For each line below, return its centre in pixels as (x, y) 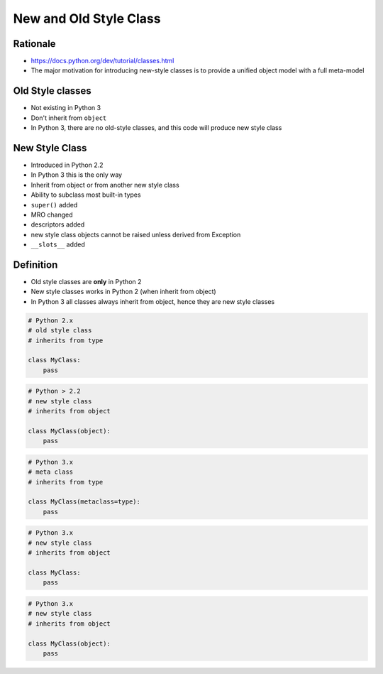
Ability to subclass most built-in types (86, 195)
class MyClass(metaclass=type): (84, 502)
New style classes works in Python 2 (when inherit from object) (123, 292)
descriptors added (58, 224)
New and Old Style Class (87, 18)
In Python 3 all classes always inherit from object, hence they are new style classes (153, 301)
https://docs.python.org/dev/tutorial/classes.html (102, 61)
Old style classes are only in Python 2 (86, 282)
